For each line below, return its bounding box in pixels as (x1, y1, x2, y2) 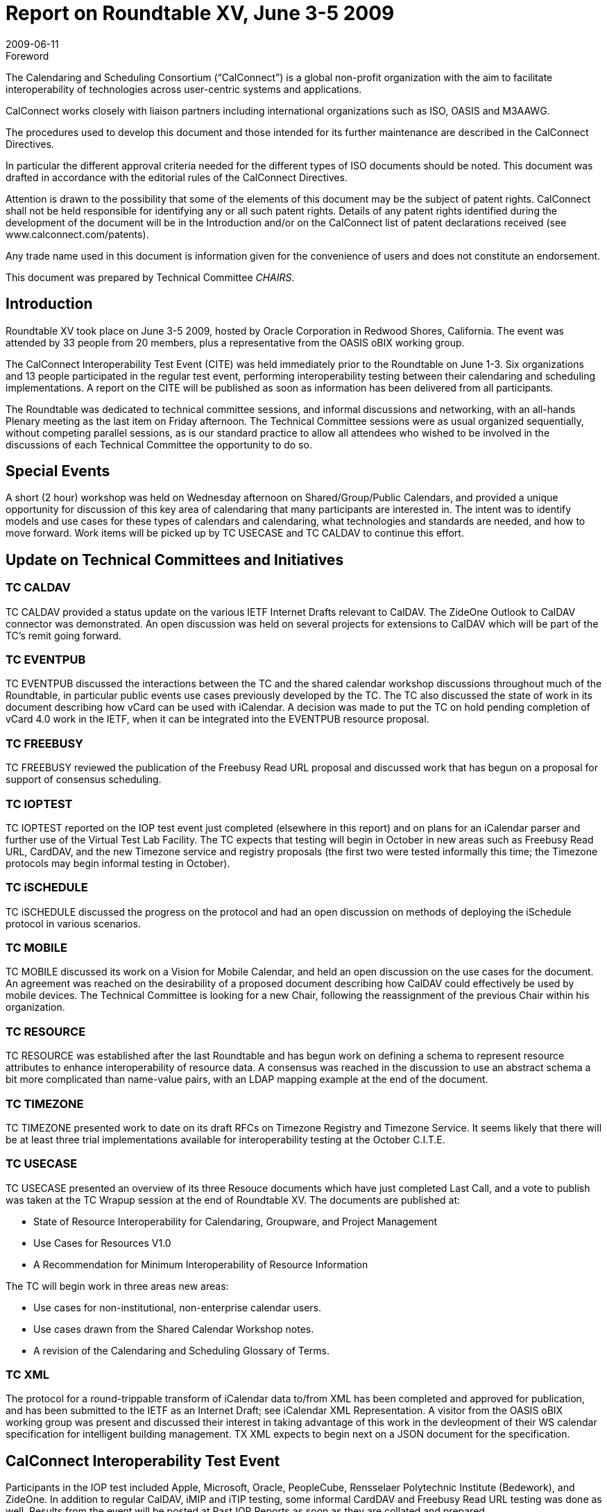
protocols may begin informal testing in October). (6, 857, 230, 869)
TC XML (6, 1368, 49, 1382)
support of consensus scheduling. (6, 773, 162, 786)
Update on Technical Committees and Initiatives (6, 551, 344, 569)
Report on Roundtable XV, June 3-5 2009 (6, 1, 395, 25)
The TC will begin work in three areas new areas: (6, 1279, 229, 1292)
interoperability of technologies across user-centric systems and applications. (6, 83, 362, 95)
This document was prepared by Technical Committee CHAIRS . (6, 271, 295, 283)
